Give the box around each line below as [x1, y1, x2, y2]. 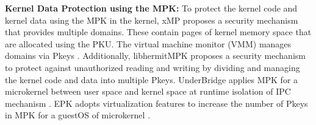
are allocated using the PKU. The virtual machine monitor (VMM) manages [5, 37, 292, 50]
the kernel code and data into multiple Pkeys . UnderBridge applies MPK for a [5, 73, 298, 86]
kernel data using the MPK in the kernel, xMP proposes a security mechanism [5, 13, 298, 26]
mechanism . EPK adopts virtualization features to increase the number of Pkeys [5, 96, 308, 109]
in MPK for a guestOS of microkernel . [5, 109, 151, 121]
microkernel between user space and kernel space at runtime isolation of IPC [5, 85, 291, 98]
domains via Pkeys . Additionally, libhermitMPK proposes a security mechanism [5, 49, 306, 62]
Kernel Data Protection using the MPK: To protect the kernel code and [5, 2, 298, 14]
